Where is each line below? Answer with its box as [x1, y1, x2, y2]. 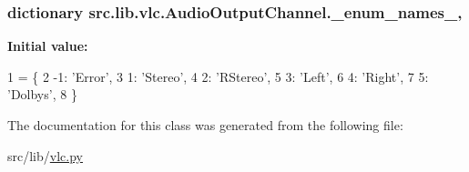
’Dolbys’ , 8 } [7, 85, 77, 104]
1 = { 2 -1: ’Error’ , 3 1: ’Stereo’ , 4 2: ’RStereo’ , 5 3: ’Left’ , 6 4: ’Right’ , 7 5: [7, 66, 429, 86]
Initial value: [7, 36, 88, 56]
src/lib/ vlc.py [7, 146, 83, 165]
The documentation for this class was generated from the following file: [7, 116, 403, 134]
